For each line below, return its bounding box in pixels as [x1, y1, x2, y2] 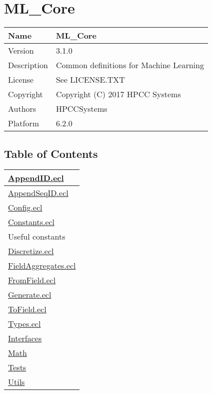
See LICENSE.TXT [55, 74, 125, 86]
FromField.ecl [8, 274, 56, 286]
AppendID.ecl [8, 172, 64, 184]
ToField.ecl [8, 303, 46, 315]
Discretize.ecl [8, 245, 54, 257]
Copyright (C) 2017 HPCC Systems [55, 88, 181, 100]
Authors [8, 103, 36, 115]
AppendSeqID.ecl [8, 187, 68, 199]
